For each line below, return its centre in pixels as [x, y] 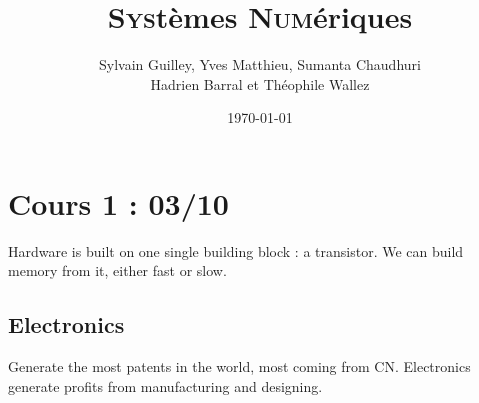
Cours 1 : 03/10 [118, 202]
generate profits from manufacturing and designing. [165, 385]
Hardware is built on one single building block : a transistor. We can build [236, 250]
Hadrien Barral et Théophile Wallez [260, 83]
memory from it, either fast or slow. [117, 270]
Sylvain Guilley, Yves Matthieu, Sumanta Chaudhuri [260, 64]
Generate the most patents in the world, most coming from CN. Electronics [239, 366]
